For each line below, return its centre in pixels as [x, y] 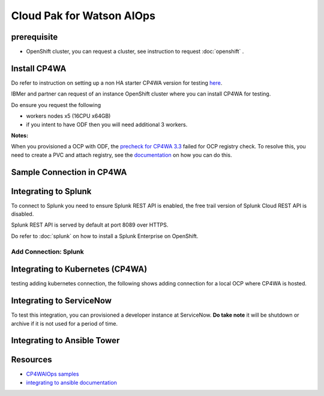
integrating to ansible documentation [71, 382]
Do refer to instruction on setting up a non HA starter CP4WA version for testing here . [117, 83]
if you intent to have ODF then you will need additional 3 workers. [107, 124]
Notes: [20, 135]
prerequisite [34, 37]
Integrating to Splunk [51, 191]
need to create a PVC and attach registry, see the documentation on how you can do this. [121, 155]
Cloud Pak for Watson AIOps [83, 16]
